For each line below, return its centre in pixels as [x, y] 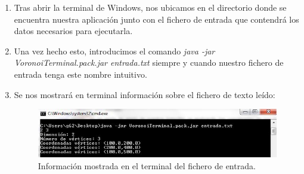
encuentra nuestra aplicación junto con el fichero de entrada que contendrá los [156, 19]
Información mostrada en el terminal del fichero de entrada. [147, 165]
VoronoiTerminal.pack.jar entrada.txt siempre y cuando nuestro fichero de [149, 62]
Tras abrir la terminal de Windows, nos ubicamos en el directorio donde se [150, 7]
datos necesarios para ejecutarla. [73, 31]
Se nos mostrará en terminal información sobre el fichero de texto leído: [145, 94]
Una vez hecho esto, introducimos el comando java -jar [114, 51]
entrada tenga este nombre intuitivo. [80, 74]
